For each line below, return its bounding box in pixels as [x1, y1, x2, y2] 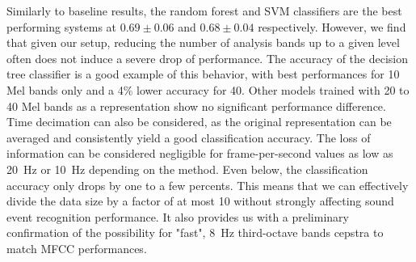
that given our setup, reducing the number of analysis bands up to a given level [6, 34, 400, 51]
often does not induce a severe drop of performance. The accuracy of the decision [6, 49, 409, 66]
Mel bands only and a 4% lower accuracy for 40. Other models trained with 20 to [6, 81, 410, 98]
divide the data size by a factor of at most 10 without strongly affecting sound [6, 192, 394, 209]
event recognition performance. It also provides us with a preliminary [6, 208, 349, 225]
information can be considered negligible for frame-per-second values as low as [6, 145, 393, 162]
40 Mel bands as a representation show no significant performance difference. [6, 97, 386, 114]
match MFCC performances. [6, 239, 147, 256]
